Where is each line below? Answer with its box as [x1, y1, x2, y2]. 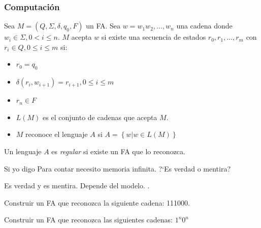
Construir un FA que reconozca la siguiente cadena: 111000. [4, 197, 190, 208]
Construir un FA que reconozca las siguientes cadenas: [4, 214, 173, 225]
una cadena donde [176, 20, 233, 31]
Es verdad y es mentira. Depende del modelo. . [4, 180, 150, 191]
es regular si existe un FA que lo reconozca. [51, 146, 185, 156]
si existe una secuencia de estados [101, 32, 206, 42]
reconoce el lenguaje [25, 129, 88, 139]
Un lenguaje [4, 146, 42, 156]
